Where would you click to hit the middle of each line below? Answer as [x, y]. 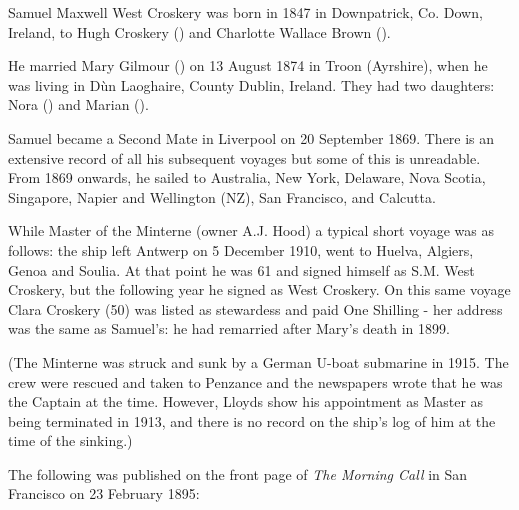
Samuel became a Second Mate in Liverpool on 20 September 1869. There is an [251, 137]
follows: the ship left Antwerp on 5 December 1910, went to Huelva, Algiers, [241, 249]
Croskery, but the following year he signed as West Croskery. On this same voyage [259, 289]
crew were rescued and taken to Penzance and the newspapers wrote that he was [255, 381]
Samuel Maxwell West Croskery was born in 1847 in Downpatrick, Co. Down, [245, 12]
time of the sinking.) [70, 440]
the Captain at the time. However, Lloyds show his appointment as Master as [246, 401]
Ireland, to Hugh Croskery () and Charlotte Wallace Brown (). [199, 31]
